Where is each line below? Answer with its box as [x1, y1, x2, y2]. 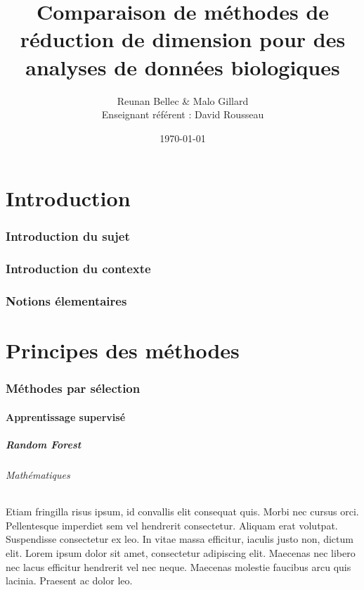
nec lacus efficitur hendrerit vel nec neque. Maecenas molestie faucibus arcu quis [6, 559, 351, 574]
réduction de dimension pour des [20, 25, 346, 54]
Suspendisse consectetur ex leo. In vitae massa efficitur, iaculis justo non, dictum [6, 532, 353, 546]
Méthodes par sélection [6, 379, 141, 397]
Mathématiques [6, 467, 70, 482]
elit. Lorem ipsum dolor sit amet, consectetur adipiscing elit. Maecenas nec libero [6, 545, 356, 560]
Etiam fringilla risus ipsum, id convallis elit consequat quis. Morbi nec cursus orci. [6, 504, 359, 519]
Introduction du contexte [6, 260, 151, 277]
